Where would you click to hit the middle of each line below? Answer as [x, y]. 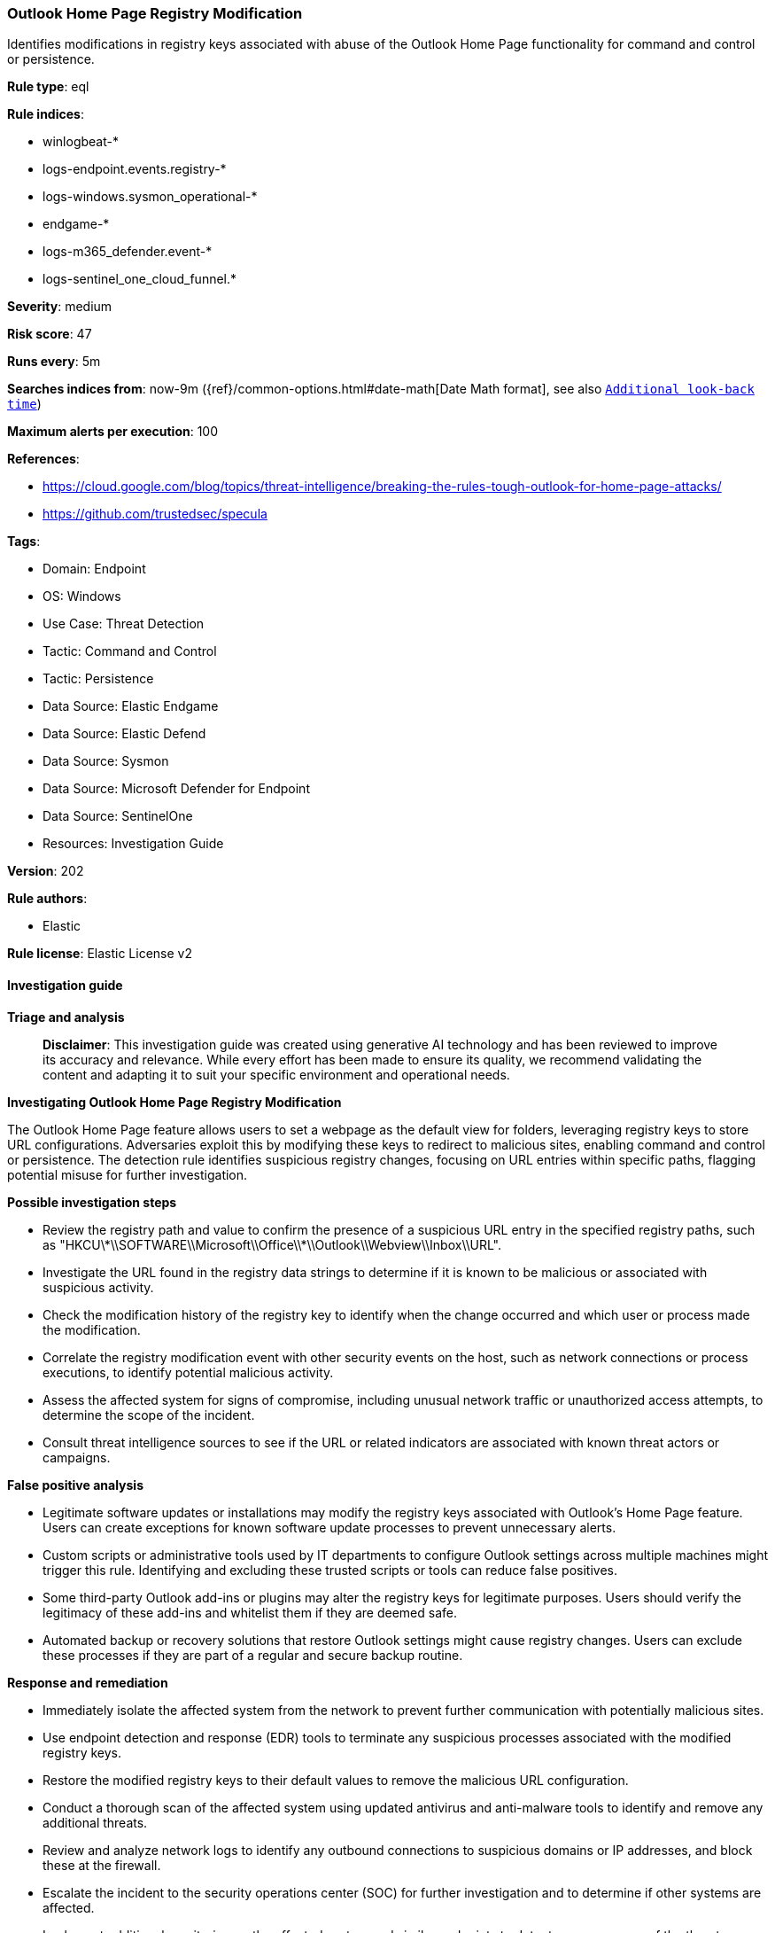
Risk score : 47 [50, 334]
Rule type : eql [48, 87]
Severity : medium [60, 307]
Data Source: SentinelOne [118, 816]
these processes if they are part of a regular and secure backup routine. [253, 1655]
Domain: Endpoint [94, 569]
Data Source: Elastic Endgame [131, 706]
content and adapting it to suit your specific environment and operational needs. [276, 1074]
